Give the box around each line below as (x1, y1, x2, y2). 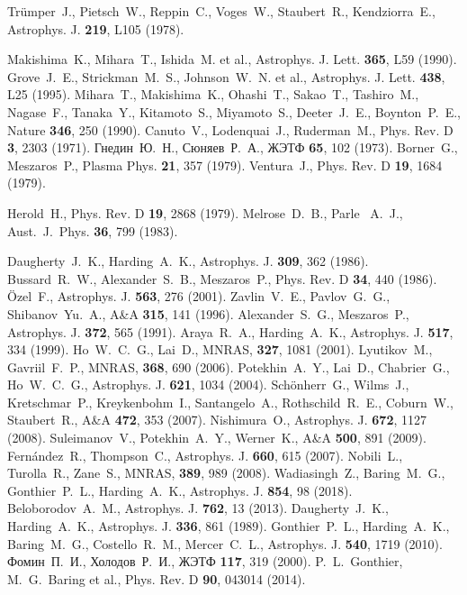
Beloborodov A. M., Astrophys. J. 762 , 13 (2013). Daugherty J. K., (7, 499, 389, 517)
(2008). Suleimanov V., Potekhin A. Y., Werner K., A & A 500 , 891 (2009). (7, 428, 427, 447)
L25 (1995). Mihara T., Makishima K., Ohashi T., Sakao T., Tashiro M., (7, 85, 419, 104)
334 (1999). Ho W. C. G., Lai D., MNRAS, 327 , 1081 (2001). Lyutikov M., (7, 340, 433, 359)
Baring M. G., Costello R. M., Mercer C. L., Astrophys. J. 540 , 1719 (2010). (7, 534, 443, 553)
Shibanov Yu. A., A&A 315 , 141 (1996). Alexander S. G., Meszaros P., (7, 304, 409, 323)
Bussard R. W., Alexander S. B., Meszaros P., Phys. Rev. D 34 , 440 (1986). (7, 269, 437, 288)
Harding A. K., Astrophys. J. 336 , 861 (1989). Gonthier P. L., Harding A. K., (7, 517, 450, 535)
